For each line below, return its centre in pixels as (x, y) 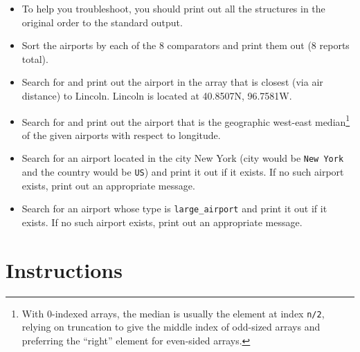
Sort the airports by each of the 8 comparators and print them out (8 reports (186, 45)
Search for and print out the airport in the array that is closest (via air (172, 82)
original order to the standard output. (102, 22)
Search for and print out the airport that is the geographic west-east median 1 (186, 120)
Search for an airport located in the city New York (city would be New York (183, 158)
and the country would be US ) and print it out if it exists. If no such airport (183, 172)
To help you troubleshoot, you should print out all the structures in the (173, 8)
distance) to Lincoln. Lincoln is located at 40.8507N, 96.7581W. (157, 95)
